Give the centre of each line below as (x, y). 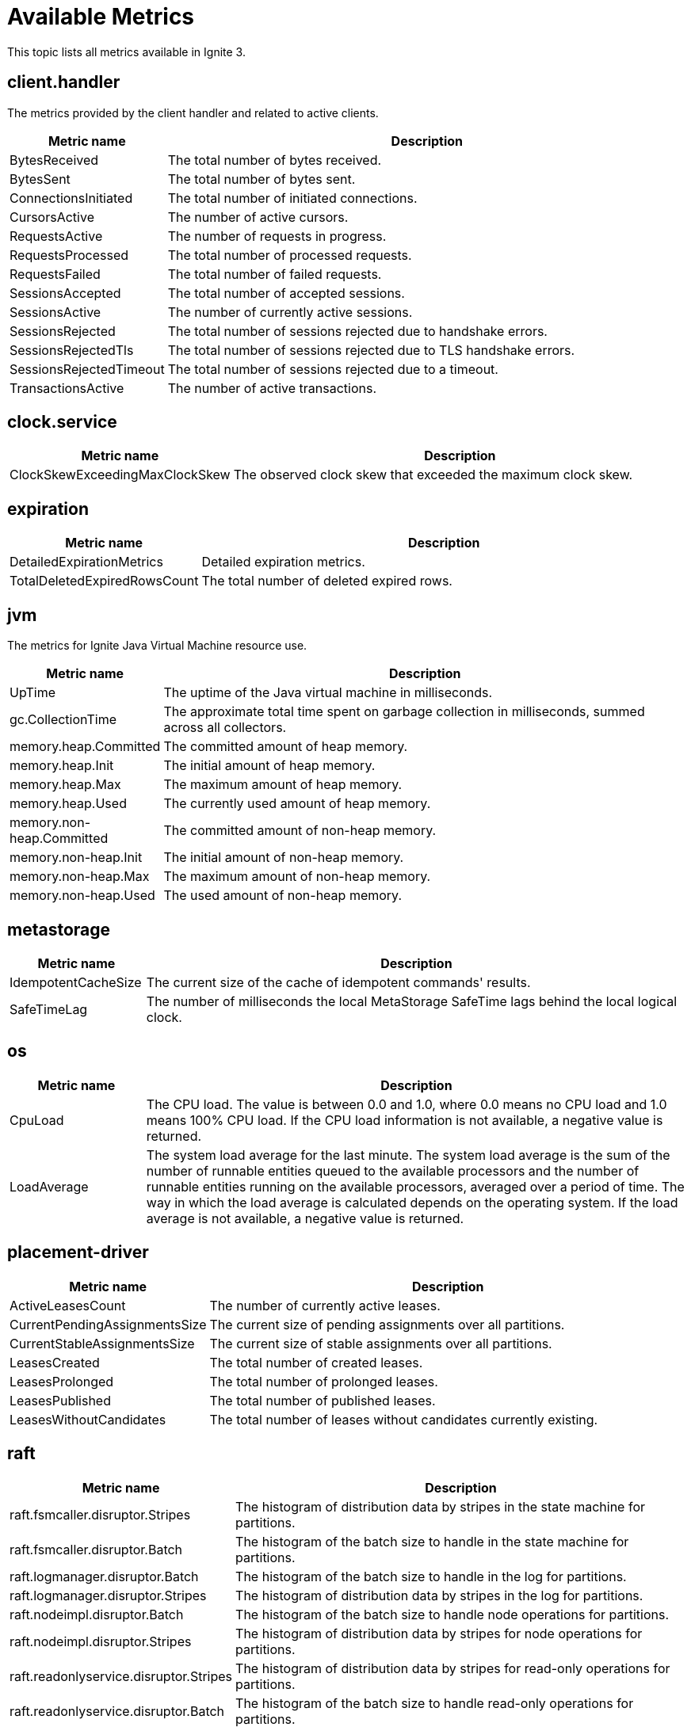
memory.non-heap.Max (80, 877)
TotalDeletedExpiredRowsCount (104, 581)
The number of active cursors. (258, 217)
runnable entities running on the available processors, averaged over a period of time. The (415, 1186)
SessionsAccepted (65, 293)
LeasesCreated (55, 1362)
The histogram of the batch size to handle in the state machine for (432, 1541)
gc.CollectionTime (63, 720)
